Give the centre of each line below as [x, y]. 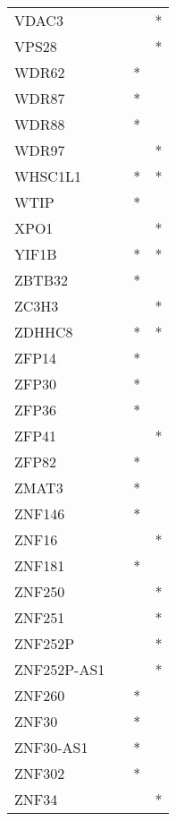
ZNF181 [40, 565]
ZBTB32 [41, 280]
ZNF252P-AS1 [60, 669]
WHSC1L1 [48, 176]
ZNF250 [40, 591]
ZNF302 [40, 773]
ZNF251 [40, 617]
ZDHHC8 [44, 332]
